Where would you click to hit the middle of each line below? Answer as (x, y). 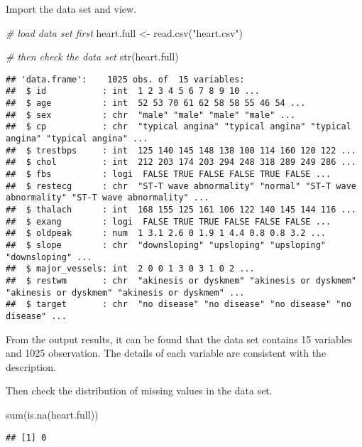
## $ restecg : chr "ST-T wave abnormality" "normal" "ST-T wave (181, 186)
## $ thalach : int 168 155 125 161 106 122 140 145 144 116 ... (181, 210)
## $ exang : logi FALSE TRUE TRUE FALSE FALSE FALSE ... (169, 221)
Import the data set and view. (71, 9)
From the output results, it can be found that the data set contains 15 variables (179, 339)
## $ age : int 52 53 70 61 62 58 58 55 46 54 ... (156, 103)
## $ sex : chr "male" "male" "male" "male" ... (151, 115)
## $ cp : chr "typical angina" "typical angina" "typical (179, 127)
